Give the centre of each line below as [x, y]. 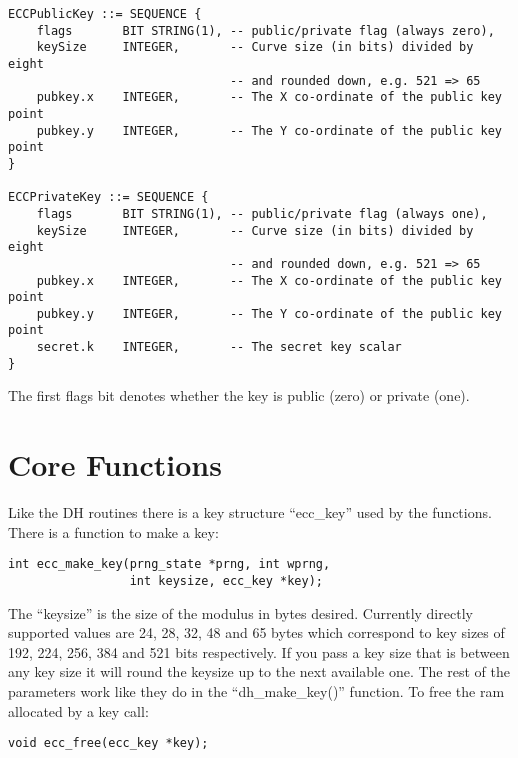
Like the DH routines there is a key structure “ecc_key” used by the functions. [250, 512]
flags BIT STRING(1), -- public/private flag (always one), [262, 213]
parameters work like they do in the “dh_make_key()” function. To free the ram [256, 691]
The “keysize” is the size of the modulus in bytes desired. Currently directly [240, 612]
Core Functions [115, 464]
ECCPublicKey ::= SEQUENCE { [105, 14]
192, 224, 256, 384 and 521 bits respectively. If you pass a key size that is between [259, 651]
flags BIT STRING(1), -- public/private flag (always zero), [265, 30]
